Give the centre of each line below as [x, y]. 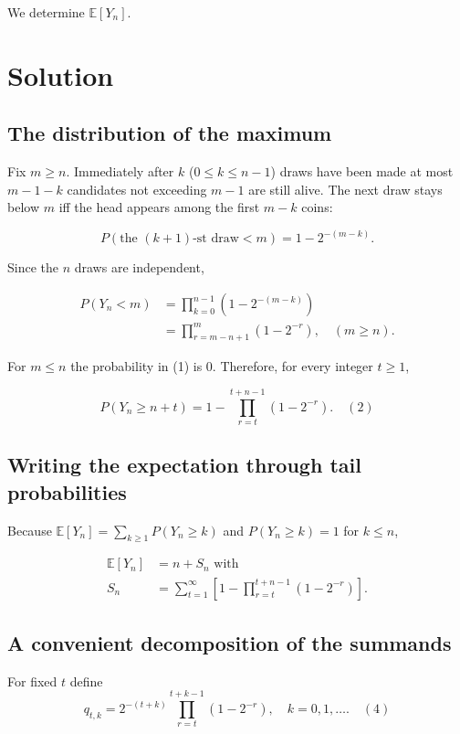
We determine [46, 12]
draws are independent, [139, 267]
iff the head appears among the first [159, 207]
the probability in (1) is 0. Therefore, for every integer [222, 366]
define [86, 681]
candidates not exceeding [137, 189]
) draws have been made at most [362, 171]
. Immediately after [120, 171]
